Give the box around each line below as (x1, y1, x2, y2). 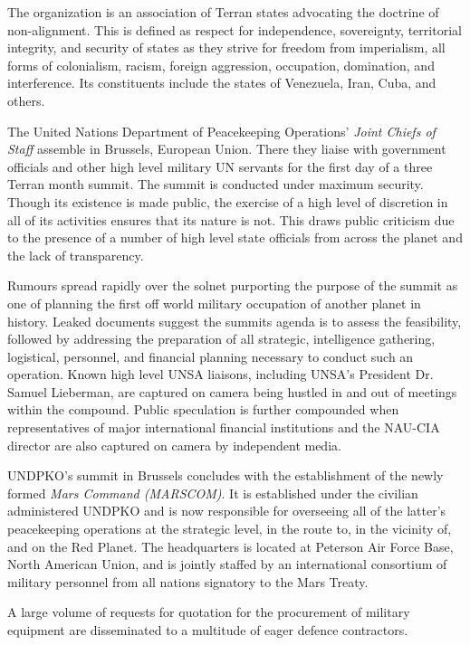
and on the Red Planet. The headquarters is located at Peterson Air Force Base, (7, 536, 454, 555)
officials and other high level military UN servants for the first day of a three (7, 157, 433, 175)
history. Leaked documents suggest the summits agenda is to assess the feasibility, (7, 311, 462, 330)
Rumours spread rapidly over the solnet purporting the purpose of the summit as (7, 276, 458, 295)
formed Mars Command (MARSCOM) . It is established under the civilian (7, 483, 418, 502)
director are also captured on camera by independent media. (7, 435, 341, 454)
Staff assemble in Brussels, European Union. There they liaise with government (7, 139, 446, 158)
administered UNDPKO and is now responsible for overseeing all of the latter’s (7, 501, 446, 520)
